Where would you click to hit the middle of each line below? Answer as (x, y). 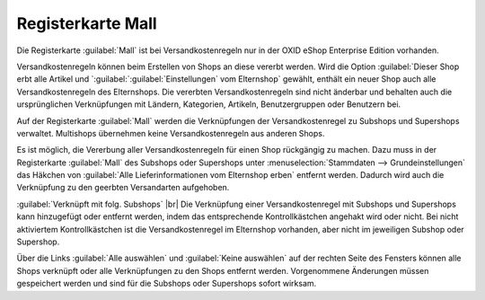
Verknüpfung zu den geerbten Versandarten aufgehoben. (123, 188)
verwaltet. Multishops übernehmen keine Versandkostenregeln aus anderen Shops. (171, 133)
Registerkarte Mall (87, 23)
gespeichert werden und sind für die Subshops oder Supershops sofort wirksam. (167, 284)
